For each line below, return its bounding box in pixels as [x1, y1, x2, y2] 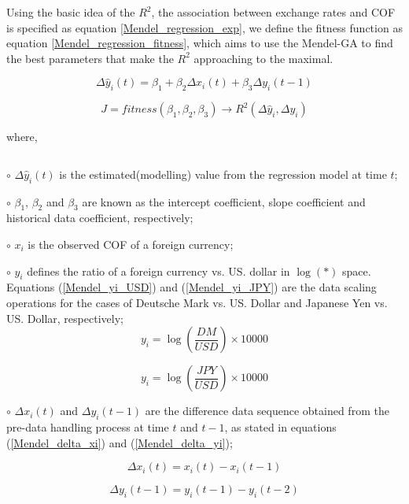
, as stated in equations [224, 418, 337, 435]
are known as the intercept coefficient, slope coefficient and [82, 193, 366, 209]
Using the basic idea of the [6, 4, 135, 20]
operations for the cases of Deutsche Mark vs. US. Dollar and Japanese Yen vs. [6, 294, 388, 310]
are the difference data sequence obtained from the [145, 402, 389, 419]
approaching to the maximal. [193, 50, 333, 66]
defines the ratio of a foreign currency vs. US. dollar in [27, 262, 290, 279]
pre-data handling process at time [6, 418, 169, 435]
